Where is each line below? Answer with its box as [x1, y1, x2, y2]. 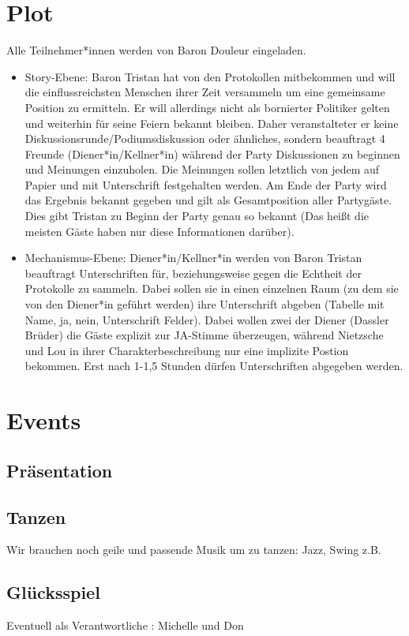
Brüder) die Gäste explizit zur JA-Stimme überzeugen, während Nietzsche [24, 327, 384, 343]
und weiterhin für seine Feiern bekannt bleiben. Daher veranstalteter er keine [24, 114, 399, 131]
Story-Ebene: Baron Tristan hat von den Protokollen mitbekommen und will [24, 68, 396, 84]
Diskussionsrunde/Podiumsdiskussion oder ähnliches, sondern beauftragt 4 [24, 130, 385, 147]
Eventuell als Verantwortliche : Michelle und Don [6, 617, 244, 634]
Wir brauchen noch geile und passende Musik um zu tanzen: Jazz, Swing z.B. [6, 541, 381, 558]
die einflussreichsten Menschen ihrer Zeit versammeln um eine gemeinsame [24, 84, 385, 100]
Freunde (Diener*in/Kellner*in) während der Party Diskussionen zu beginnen [24, 145, 400, 162]
